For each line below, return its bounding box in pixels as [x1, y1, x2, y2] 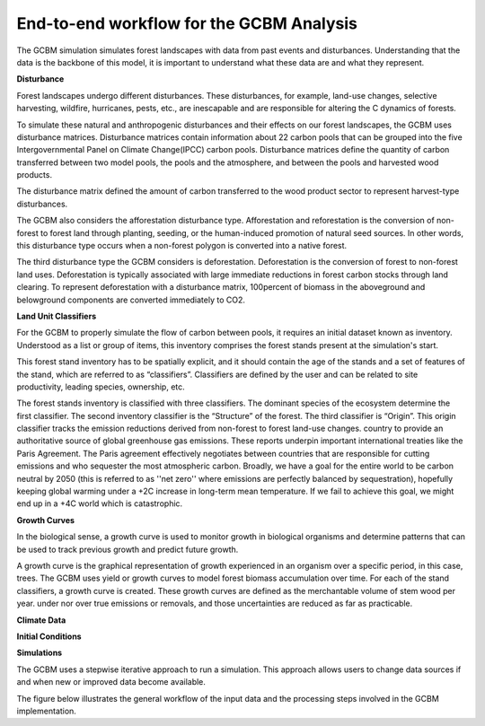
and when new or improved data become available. [16, 677, 207, 687]
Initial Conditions [16, 631, 82, 642]
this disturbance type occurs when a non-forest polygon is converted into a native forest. [16, 241, 348, 251]
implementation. [16, 705, 76, 716]
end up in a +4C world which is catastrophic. [16, 498, 183, 509]
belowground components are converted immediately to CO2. [16, 294, 246, 305]
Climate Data [16, 615, 66, 625]
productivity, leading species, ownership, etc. [16, 381, 186, 392]
